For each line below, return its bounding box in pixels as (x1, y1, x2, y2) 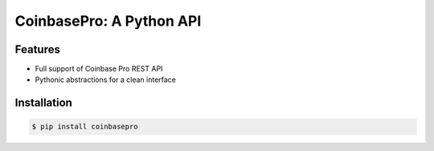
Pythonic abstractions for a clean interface (35, 75, 177, 84)
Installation (14, 96, 72, 110)
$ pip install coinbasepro (31, 122, 138, 132)
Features (14, 43, 60, 56)
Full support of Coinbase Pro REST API (35, 64, 163, 74)
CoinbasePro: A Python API (14, 12, 202, 30)
